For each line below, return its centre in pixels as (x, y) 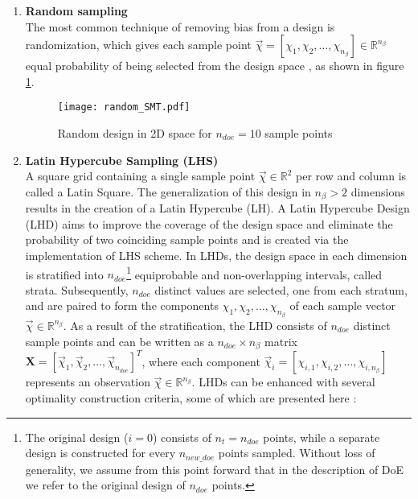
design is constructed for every (100, 453)
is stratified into (64, 274)
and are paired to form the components (122, 305)
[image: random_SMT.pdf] (124, 107)
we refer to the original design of (105, 485)
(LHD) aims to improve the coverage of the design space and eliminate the (209, 223)
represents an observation (88, 382)
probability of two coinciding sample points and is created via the (187, 239)
